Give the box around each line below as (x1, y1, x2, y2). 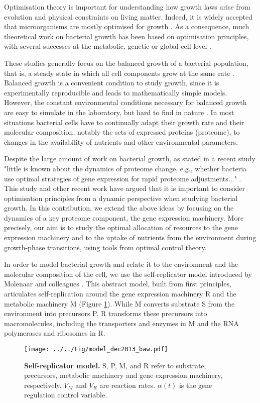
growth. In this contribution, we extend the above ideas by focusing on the (4, 203, 234, 213)
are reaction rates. (99, 379, 156, 390)
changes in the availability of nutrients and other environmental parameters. (4, 136, 238, 147)
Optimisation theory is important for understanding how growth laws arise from (4, 2, 250, 12)
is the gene (179, 379, 212, 390)
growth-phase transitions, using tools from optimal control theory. (4, 242, 207, 252)
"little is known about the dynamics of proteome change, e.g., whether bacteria (4, 163, 247, 173)
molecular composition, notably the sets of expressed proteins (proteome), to (4, 127, 240, 137)
